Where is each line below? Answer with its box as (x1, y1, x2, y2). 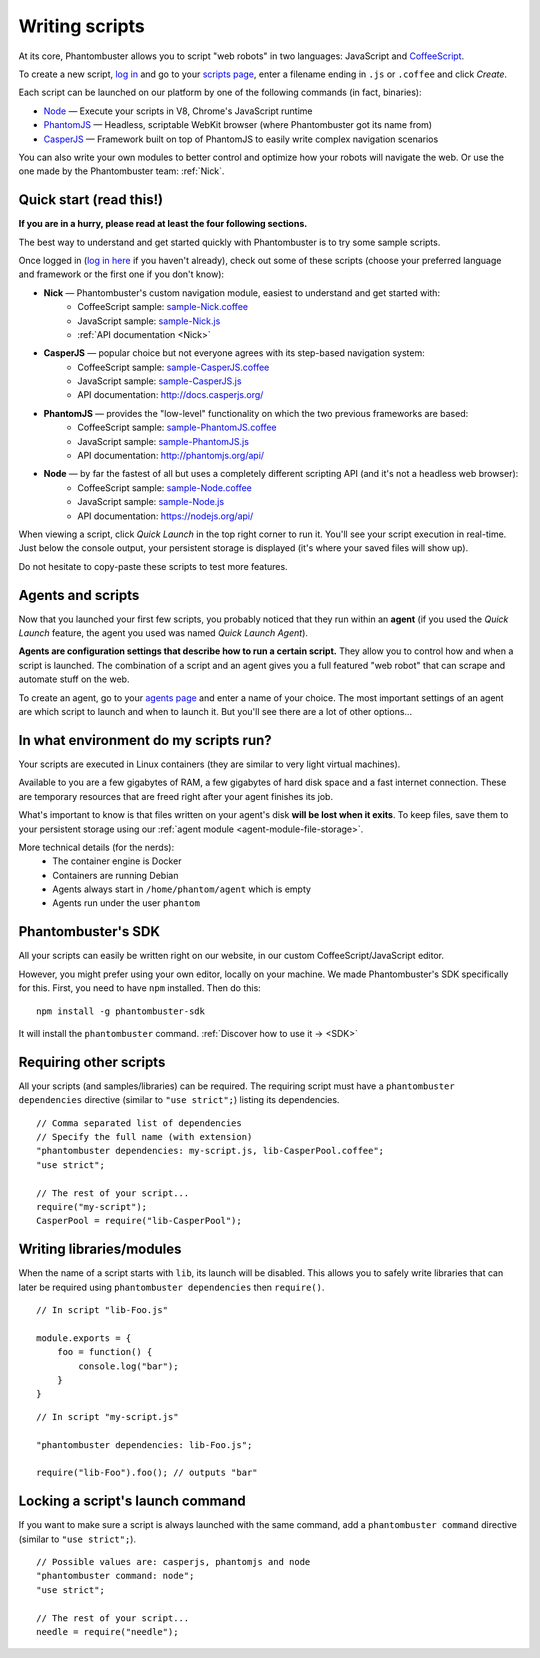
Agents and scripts (18, 586, 140, 604)
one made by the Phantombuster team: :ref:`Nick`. (18, 165, 225, 177)
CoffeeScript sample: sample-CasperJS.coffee (77, 361, 270, 373)
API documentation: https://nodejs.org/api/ (77, 510, 254, 522)
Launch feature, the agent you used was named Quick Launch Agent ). (18, 627, 309, 639)
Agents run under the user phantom (52, 897, 200, 909)
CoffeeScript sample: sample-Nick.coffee (77, 301, 249, 313)
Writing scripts (18, 15, 145, 37)
